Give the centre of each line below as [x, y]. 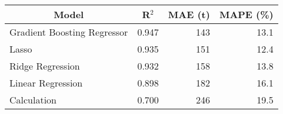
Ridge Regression [45, 66]
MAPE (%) [246, 14]
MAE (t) [189, 14]
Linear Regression [46, 83]
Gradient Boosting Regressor [69, 32]
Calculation [33, 100]
